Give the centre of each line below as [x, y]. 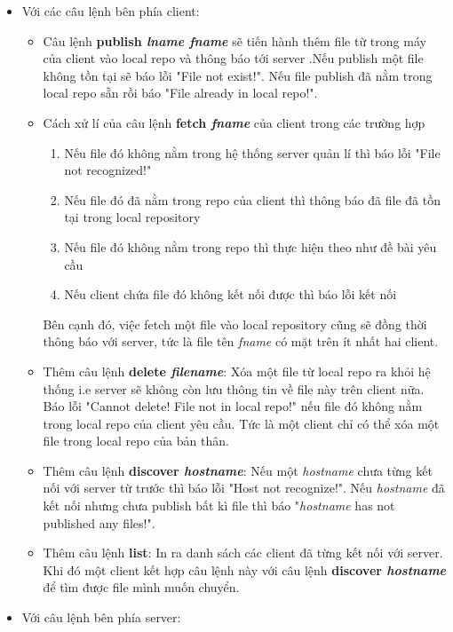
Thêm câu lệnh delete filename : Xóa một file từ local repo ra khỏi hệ [237, 371]
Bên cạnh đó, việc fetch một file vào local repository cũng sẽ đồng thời [235, 324]
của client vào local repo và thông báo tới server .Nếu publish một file [233, 58]
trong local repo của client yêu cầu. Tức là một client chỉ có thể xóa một [241, 423]
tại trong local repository [132, 217]
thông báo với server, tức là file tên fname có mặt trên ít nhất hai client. [241, 341]
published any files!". [99, 522]
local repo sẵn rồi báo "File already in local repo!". [180, 93]
